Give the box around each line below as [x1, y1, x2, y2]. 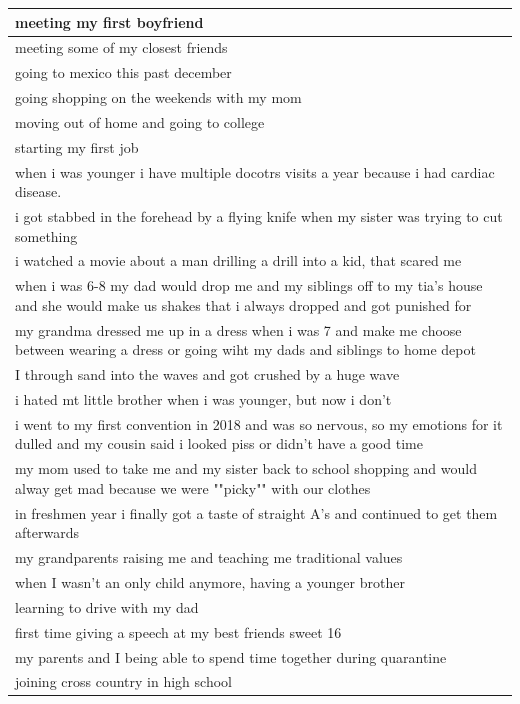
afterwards [15, 522, 79, 543]
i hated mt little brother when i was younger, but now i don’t [15, 389, 392, 409]
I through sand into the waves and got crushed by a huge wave [15, 364, 400, 385]
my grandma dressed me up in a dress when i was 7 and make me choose [15, 319, 462, 340]
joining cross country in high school [15, 671, 232, 692]
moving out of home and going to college [15, 111, 265, 132]
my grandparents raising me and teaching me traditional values [15, 547, 403, 568]
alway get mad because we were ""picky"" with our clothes [15, 477, 371, 498]
